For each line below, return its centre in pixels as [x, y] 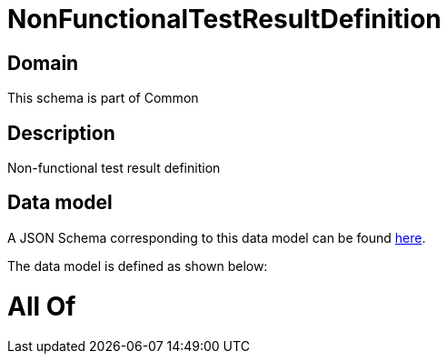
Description [61, 133]
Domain [43, 63]
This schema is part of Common [103, 98]
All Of [42, 306]
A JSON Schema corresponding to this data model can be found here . [217, 237]
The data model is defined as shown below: [138, 266]
